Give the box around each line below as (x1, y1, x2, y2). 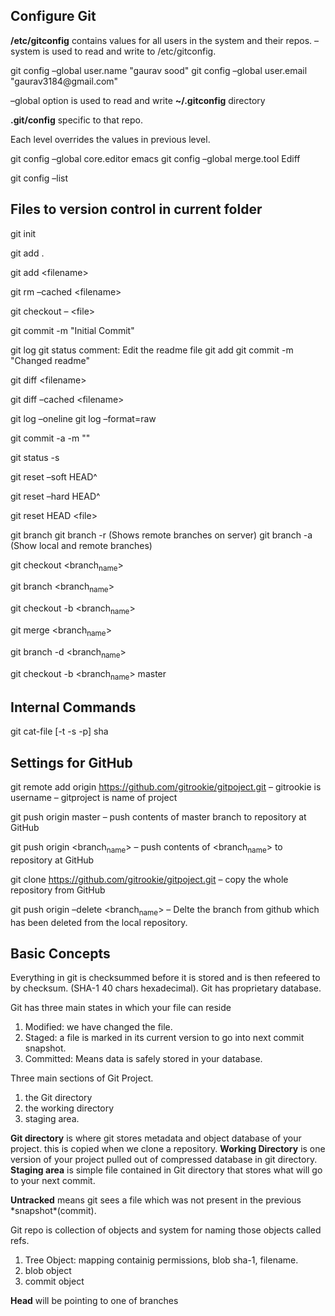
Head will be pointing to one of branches (10, 1295, 179, 1307)
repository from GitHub (10, 884, 106, 896)
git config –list (10, 172, 69, 184)
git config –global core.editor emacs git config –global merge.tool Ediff (10, 152, 301, 164)
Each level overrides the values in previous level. (10, 133, 211, 145)
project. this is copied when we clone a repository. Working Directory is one (10, 1143, 326, 1155)
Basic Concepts (10, 945, 111, 963)
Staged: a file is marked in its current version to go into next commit (24, 1032, 305, 1044)
